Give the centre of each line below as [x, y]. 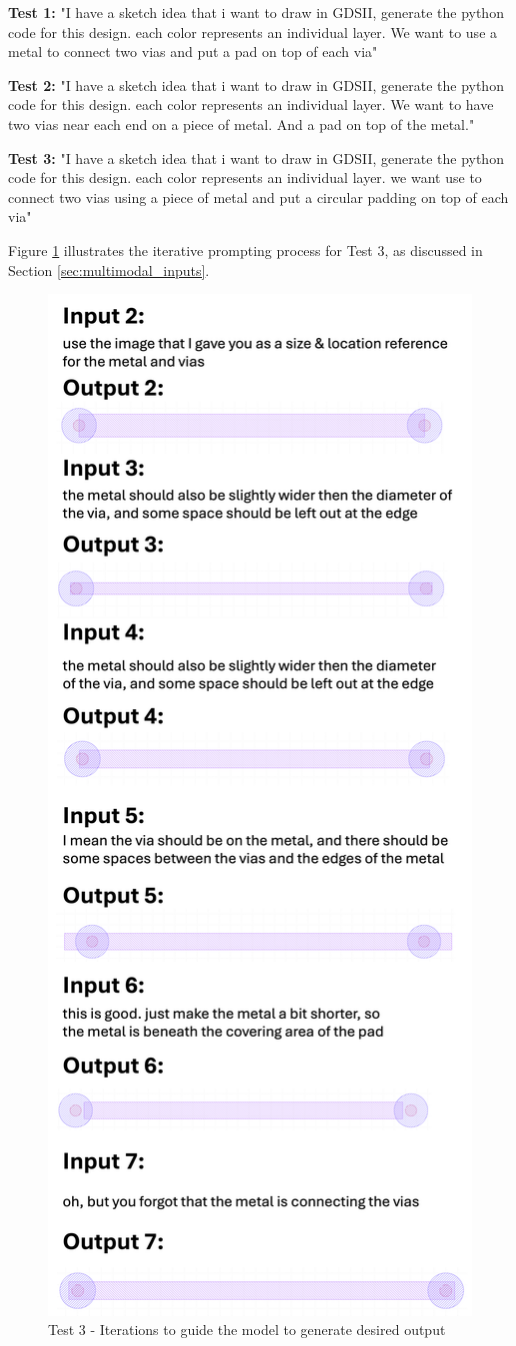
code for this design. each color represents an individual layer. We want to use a [253, 31]
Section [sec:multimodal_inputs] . [109, 269]
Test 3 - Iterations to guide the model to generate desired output [247, 1329]
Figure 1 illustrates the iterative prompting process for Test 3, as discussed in [245, 249]
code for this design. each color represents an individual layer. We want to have [251, 104]
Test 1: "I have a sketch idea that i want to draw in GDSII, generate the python [256, 12]
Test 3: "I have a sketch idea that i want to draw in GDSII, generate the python [256, 157]
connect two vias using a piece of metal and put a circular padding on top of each [258, 196]
